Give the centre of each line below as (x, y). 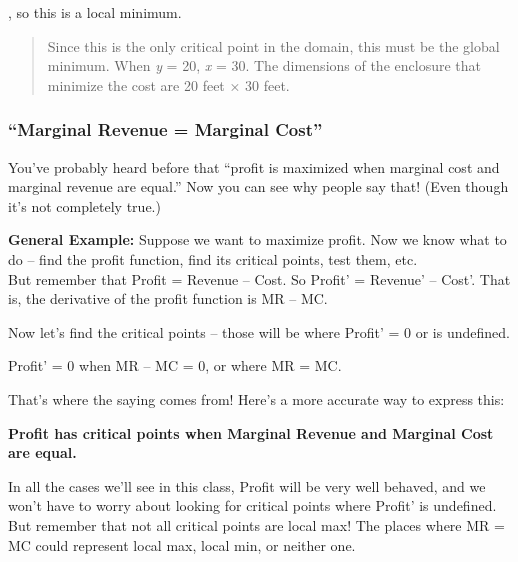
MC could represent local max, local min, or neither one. (182, 544)
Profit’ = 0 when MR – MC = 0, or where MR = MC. (175, 365)
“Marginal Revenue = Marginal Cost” (165, 129)
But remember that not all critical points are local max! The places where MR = (256, 524)
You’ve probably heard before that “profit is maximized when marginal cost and (254, 166)
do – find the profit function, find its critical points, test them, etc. (213, 258)
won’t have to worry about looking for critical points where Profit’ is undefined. (252, 505)
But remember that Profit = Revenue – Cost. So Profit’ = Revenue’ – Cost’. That (259, 278)
